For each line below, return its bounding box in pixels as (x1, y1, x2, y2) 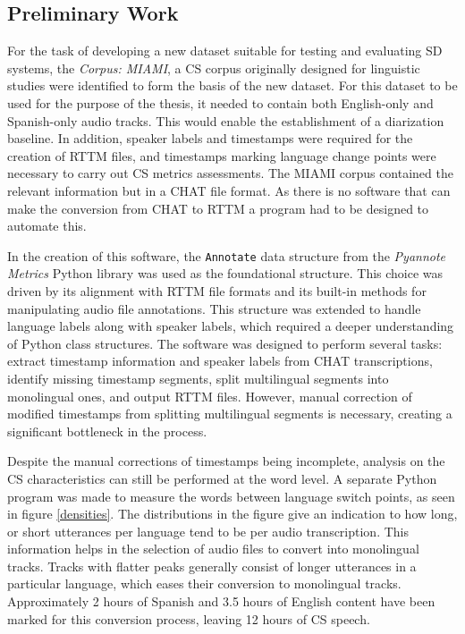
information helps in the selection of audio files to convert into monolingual (7, 539, 419, 558)
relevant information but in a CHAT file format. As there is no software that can (7, 181, 451, 199)
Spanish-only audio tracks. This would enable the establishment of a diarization (7, 111, 444, 130)
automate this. (7, 216, 87, 235)
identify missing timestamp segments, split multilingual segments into (7, 368, 389, 387)
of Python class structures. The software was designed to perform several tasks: (7, 334, 443, 352)
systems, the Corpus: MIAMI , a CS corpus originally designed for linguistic (7, 58, 420, 77)
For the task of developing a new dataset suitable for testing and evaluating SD (7, 41, 443, 60)
